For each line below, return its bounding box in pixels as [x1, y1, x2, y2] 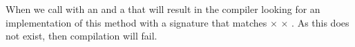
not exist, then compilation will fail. [6, 29, 157, 43]
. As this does [291, 15, 349, 29]
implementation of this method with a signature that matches [6, 15, 267, 29]
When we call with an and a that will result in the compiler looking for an [6, 2, 320, 16]
